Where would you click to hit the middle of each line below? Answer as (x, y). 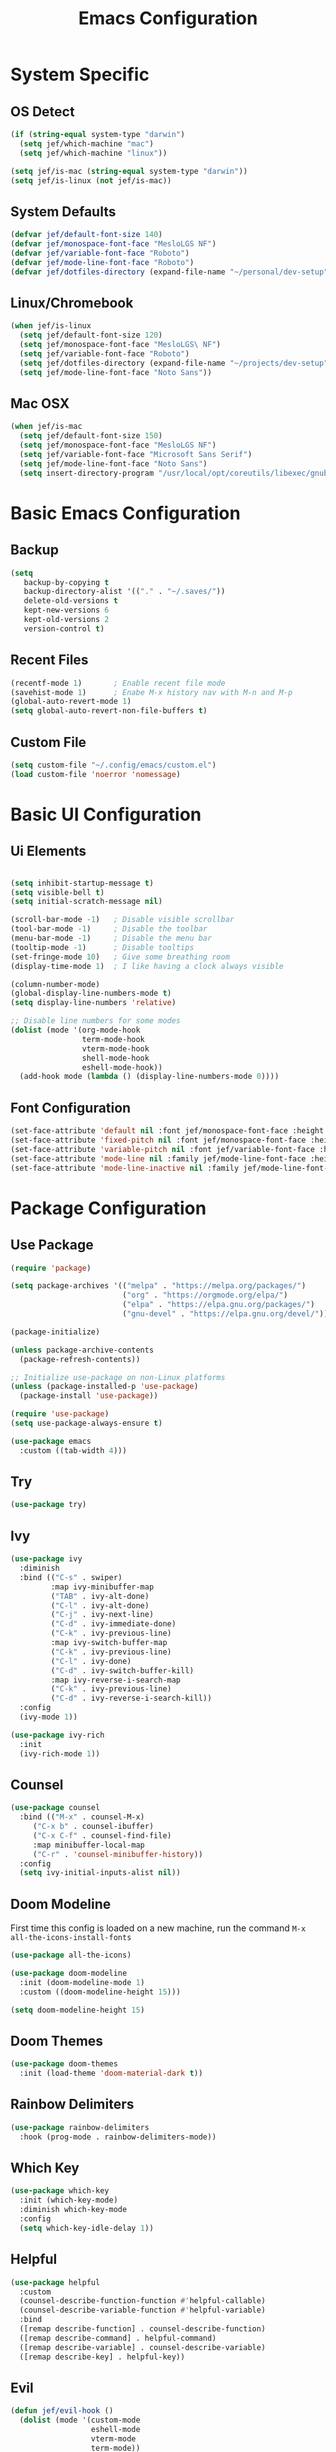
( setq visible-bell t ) (57, 892)
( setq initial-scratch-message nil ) (86, 902)
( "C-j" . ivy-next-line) (102, 1615)
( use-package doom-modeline (69, 1973)
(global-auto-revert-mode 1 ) (71, 702)
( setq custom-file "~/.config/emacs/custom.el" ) (113, 765)
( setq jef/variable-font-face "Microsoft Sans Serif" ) (136, 455)
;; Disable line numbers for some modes (96, 1021)
